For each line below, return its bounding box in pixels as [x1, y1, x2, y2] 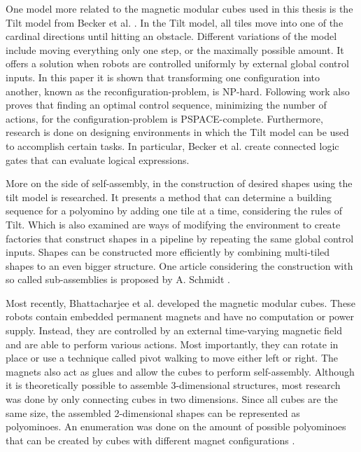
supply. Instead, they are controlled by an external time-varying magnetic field [6, 323, 342, 338]
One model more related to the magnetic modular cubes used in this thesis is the [6, 1, 353, 15]
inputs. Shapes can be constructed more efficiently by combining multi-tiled [6, 245, 330, 259]
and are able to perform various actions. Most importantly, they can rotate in [6, 336, 339, 351]
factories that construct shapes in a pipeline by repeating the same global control [6, 231, 354, 245]
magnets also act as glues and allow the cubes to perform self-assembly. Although [6, 364, 355, 378]
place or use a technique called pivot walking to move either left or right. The [6, 350, 339, 365]
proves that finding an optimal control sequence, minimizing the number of [6, 97, 327, 112]
